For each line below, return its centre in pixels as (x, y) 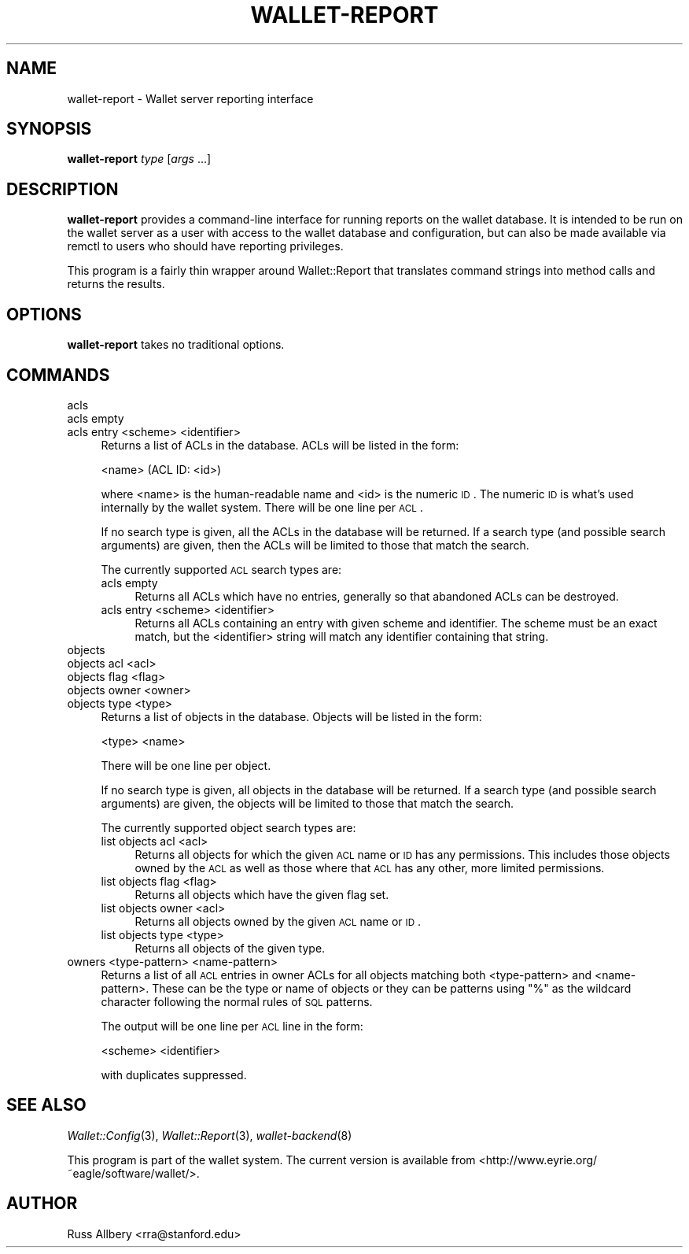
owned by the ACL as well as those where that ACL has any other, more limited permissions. (370, 867)
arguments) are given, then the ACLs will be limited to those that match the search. (315, 545)
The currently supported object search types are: (228, 827)
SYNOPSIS (49, 129)
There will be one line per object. (186, 765)
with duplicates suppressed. (174, 1075)
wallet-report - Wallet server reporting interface (190, 98)
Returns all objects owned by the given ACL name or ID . (278, 921)
